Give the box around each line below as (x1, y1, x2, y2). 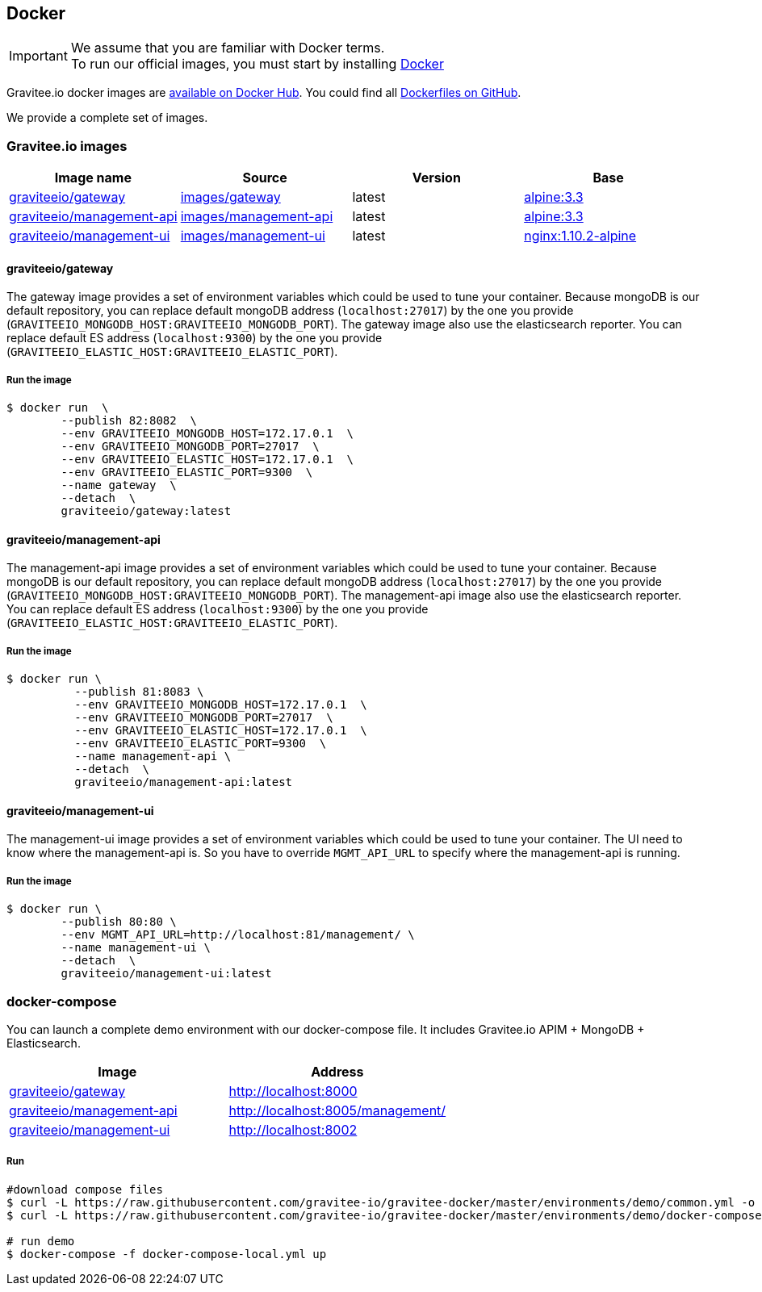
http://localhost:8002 (228, 1121, 358, 1138)
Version (412, 169, 461, 186)
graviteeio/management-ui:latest (61, 967, 272, 980)
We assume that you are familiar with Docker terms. (70, 40, 385, 56)
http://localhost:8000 (228, 1082, 358, 1099)
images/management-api (180, 208, 333, 225)
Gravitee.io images (6, 137, 128, 154)
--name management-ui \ (61, 941, 211, 955)
